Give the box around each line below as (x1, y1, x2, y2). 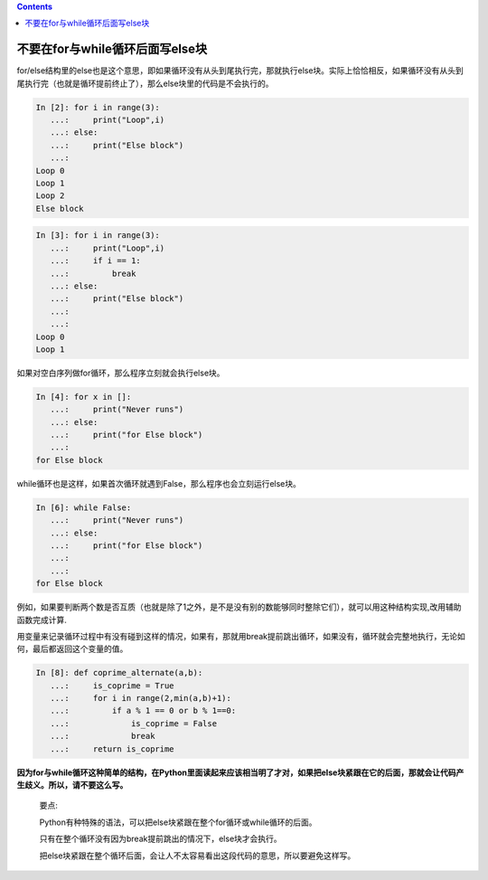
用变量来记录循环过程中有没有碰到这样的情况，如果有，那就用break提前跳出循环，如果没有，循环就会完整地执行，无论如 (16, 630, 465, 641)
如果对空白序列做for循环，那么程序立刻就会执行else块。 (16, 367, 225, 378)
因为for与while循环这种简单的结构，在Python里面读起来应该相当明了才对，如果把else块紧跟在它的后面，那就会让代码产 (16, 767, 465, 778)
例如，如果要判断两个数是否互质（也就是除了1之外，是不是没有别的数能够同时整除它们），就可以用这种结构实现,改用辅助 (16, 601, 462, 612)
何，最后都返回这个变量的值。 (16, 643, 128, 655)
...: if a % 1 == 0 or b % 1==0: (50, 705, 237, 716)
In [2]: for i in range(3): (35, 102, 160, 112)
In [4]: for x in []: (35, 392, 132, 402)
